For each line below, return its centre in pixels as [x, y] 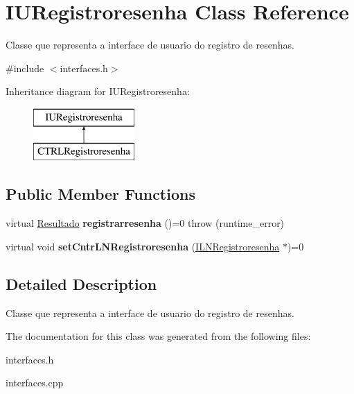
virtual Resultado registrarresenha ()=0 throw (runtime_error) [145, 223]
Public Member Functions [100, 194]
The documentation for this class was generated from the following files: [158, 336]
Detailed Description [81, 283]
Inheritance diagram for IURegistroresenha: [98, 91]
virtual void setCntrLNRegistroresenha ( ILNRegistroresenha [143, 246]
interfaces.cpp [35, 383]
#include [25, 68]
